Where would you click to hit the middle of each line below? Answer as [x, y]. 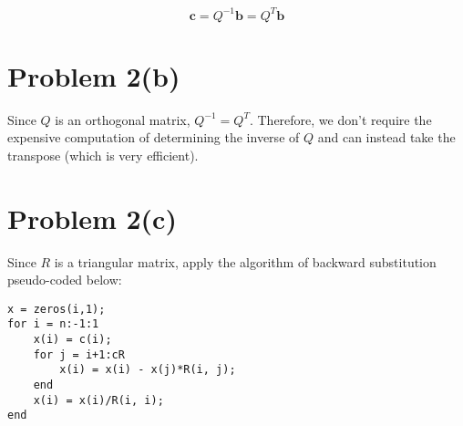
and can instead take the [386, 137]
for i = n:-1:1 [53, 324]
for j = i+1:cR [79, 354]
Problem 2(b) [94, 75]
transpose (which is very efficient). [103, 155]
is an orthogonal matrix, [123, 119]
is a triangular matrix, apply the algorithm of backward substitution [245, 261]
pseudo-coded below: [65, 280]
